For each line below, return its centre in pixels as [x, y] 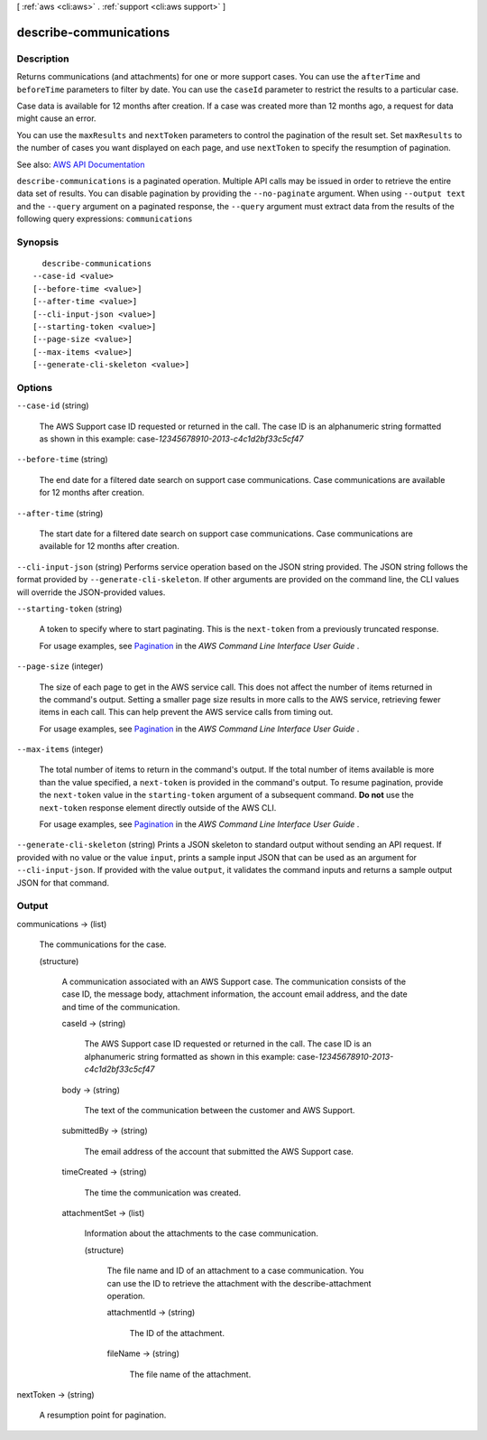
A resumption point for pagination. [103, 1415]
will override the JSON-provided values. [91, 592]
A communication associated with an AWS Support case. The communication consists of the [234, 981]
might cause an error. [56, 118]
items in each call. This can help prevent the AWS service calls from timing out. [186, 712]
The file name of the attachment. [190, 1374]
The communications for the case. [103, 944]
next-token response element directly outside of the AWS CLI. [158, 807]
